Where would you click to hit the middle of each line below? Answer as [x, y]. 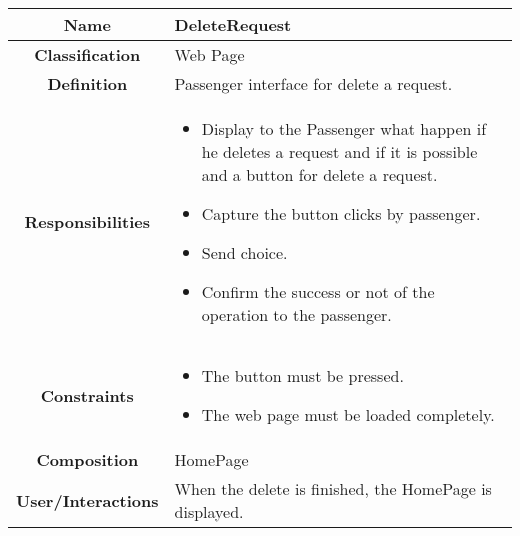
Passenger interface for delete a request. [313, 83]
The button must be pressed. [302, 375]
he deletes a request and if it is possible [339, 151]
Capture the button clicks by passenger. [341, 213]
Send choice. [244, 252]
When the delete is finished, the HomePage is [333, 488]
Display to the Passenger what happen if [344, 128]
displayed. [209, 511]
